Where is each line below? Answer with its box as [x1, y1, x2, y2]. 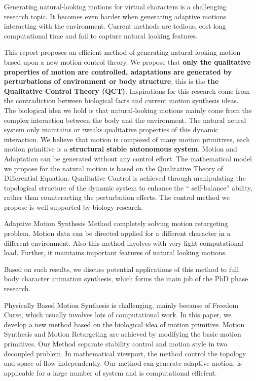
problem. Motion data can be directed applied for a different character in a [4, 228, 231, 238]
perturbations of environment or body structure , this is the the [4, 76, 219, 86]
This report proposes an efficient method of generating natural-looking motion [4, 47, 241, 57]
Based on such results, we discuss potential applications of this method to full [4, 264, 239, 274]
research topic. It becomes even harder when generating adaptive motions [4, 11, 226, 21]
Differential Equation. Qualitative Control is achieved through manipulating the [4, 173, 246, 183]
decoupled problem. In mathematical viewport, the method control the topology [4, 348, 246, 358]
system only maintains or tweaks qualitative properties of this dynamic [4, 124, 219, 135]
